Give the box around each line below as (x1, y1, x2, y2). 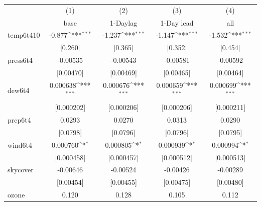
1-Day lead (160, 17, 194, 28)
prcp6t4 (8, 115, 31, 125)
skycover (8, 164, 34, 175)
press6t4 (8, 55, 33, 65)
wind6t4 (8, 139, 33, 150)
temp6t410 (8, 30, 40, 40)
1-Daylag (109, 17, 138, 28)
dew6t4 (8, 84, 30, 95)
